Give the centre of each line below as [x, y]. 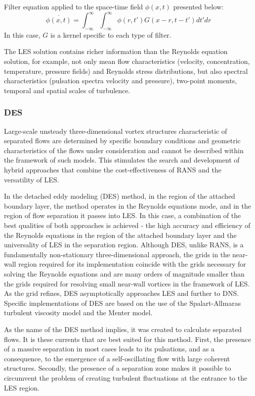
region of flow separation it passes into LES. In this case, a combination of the [123, 215]
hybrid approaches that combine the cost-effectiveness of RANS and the [113, 170]
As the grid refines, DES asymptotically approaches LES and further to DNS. [122, 293]
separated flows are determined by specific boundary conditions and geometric [122, 141]
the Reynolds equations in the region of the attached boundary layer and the [120, 235]
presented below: [198, 6]
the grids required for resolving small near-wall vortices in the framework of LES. [127, 283]
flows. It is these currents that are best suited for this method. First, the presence [128, 339]
